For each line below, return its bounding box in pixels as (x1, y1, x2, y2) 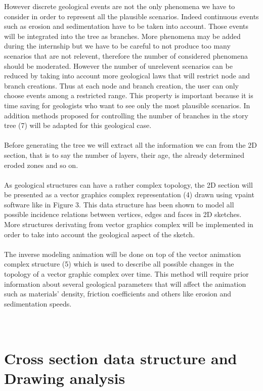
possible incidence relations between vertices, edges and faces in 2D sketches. (4, 209, 242, 220)
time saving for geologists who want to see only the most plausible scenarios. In (4, 100, 250, 110)
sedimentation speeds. (4, 298, 72, 309)
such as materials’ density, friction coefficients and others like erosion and (4, 288, 232, 299)
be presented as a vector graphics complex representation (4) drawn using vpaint (4, 189, 254, 200)
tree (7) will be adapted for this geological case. (4, 120, 152, 131)
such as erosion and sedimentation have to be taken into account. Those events (4, 21, 249, 31)
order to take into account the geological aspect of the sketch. (4, 229, 195, 239)
